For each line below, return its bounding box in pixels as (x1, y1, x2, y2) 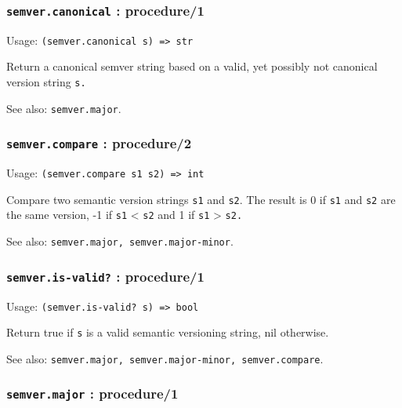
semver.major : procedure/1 (6, 384, 179, 403)
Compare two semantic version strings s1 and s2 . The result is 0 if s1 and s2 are (6, 191, 396, 207)
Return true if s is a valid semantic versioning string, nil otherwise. (6, 324, 329, 341)
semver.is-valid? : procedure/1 (6, 266, 205, 286)
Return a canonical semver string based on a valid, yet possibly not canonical (6, 58, 378, 75)
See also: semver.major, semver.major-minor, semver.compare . (6, 350, 324, 366)
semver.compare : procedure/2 (6, 133, 192, 153)
